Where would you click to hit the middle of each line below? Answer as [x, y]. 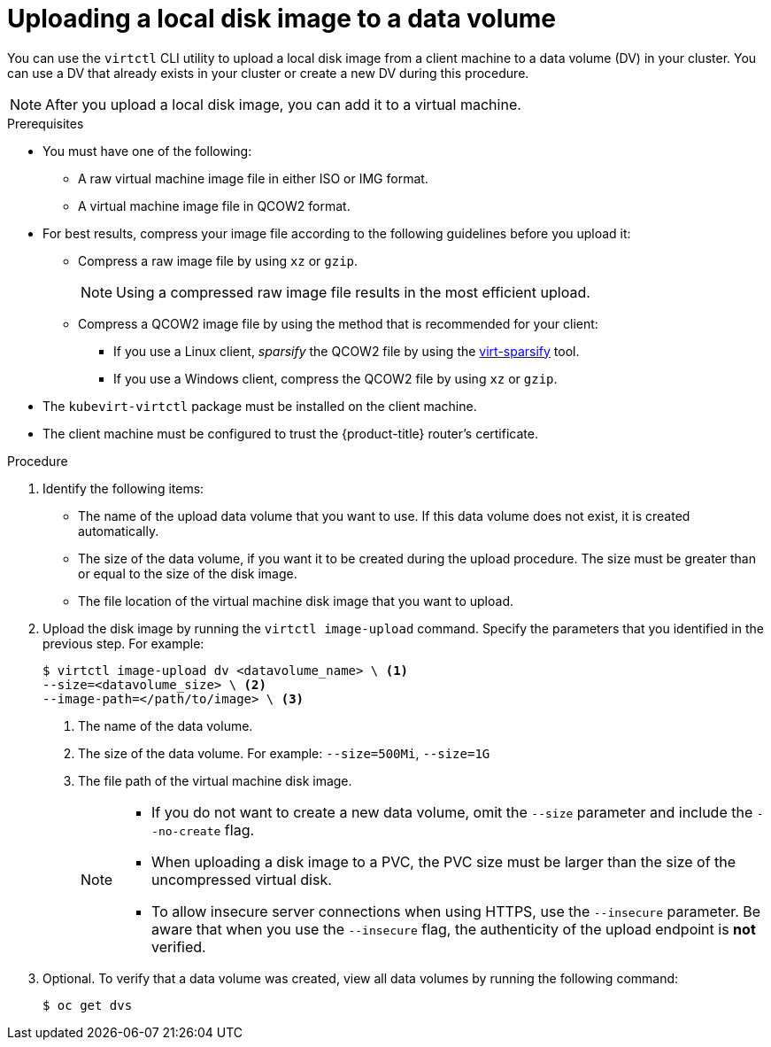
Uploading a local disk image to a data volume [282, 19]
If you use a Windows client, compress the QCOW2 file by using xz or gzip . [335, 378]
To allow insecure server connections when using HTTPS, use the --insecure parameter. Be [456, 911]
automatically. [119, 531]
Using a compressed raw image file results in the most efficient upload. [353, 292]
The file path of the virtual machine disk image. [215, 780]
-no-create [186, 831]
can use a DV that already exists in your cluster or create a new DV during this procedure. [268, 73]
